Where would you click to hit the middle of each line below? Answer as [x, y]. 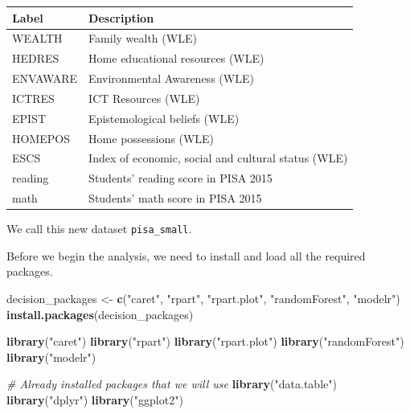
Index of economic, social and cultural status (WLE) [218, 158]
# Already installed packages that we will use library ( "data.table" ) [172, 384]
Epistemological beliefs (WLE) [164, 118]
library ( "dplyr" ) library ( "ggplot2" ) [95, 400]
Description [121, 17]
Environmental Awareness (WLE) [171, 78]
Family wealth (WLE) [143, 38]
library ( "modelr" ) [51, 357]
